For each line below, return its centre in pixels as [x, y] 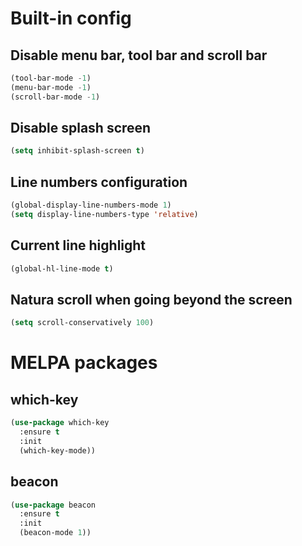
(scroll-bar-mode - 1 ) [55, 97]
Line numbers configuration [99, 182]
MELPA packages [84, 363]
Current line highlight [78, 245]
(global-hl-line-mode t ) [62, 268]
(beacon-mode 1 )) [55, 533]
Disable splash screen [81, 128]
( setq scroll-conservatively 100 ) [82, 323]
